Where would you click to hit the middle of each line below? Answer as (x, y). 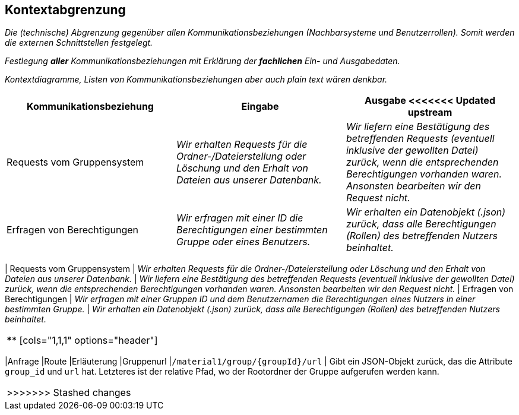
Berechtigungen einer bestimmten (252, 230)
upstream (430, 113)
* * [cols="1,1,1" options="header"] (82, 340)
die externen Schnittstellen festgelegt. (79, 43)
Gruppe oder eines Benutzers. (243, 242)
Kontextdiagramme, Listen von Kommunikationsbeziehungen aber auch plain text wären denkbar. (196, 80)
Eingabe (260, 107)
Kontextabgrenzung (65, 10)
